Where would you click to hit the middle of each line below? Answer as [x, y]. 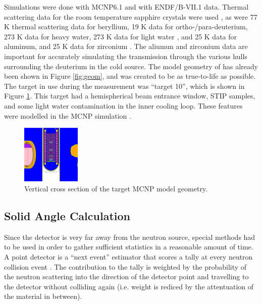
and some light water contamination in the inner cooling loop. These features [123, 105]
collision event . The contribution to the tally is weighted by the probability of [125, 266]
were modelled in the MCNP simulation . [68, 115]
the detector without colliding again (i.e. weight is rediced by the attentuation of [129, 286]
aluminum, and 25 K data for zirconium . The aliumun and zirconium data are [126, 46]
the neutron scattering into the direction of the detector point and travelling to [126, 276]
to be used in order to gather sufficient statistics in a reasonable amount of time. [129, 247]
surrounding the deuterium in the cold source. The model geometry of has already [131, 66]
